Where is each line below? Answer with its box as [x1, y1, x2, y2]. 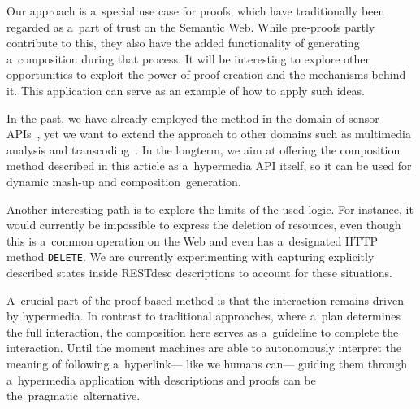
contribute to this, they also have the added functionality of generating [6, 34, 360, 51]
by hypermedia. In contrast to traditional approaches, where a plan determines [6, 307, 401, 324]
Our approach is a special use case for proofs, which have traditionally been [6, 2, 385, 19]
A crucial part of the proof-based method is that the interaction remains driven [6, 291, 404, 308]
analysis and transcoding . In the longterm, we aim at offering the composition [6, 141, 401, 158]
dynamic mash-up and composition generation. [6, 172, 241, 189]
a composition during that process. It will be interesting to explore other [6, 50, 370, 67]
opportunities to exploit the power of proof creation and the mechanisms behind [6, 66, 406, 83]
